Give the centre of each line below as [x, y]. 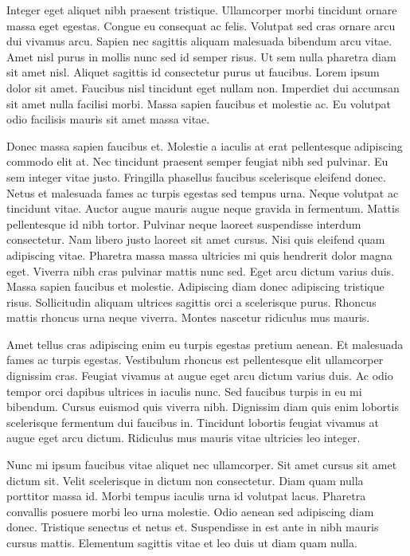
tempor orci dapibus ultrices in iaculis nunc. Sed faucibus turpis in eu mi [184, 391]
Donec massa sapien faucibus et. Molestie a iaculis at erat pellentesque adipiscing [205, 145]
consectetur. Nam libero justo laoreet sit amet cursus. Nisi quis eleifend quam [196, 239]
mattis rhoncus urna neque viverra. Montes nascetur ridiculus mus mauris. [188, 317]
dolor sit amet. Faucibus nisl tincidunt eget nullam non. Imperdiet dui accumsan [203, 87]
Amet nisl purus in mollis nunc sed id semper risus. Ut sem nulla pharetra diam [201, 56]
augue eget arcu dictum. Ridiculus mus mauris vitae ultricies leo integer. [184, 438]
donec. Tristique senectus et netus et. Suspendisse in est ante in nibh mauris [193, 527]
